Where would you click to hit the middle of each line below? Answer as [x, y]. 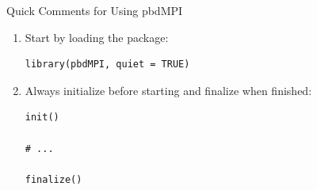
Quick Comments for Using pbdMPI [95, 10]
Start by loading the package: [97, 37]
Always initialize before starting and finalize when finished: [168, 90]
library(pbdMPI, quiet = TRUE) [107, 65]
